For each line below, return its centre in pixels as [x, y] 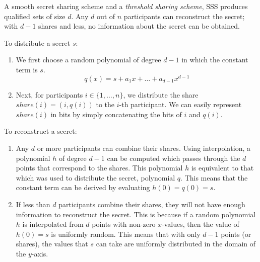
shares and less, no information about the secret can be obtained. [139, 26]
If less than [33, 204]
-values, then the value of [201, 224]
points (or [236, 234]
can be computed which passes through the [174, 158]
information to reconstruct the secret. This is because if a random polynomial [136, 214]
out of [106, 16]
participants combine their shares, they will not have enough [152, 204]
